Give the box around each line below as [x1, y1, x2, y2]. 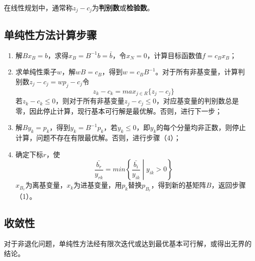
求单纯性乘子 [15, 66, 57, 77]
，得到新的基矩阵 [151, 180, 206, 190]
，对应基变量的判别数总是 [156, 96, 239, 106]
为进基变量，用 [73, 180, 122, 190]
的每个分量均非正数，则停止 [156, 122, 246, 132]
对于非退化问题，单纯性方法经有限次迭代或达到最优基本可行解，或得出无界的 [4, 238, 252, 249]
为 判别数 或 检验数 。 [92, 2, 154, 12]
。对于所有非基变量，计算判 [155, 66, 245, 77]
